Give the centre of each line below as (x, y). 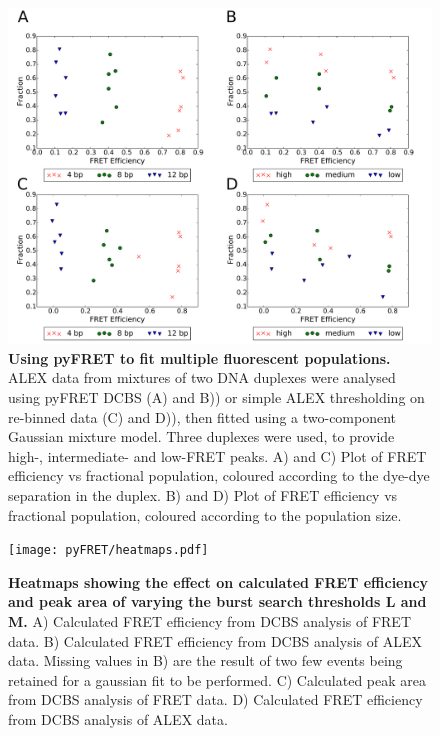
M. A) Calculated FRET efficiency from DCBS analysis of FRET (209, 621)
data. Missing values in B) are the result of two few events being (205, 660)
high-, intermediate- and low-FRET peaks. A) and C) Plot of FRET (217, 455)
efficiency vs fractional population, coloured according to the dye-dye (219, 475)
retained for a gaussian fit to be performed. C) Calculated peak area (217, 679)
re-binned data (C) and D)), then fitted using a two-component (202, 416)
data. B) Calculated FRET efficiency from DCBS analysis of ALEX (215, 640)
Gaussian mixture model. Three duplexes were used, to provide (201, 436)
